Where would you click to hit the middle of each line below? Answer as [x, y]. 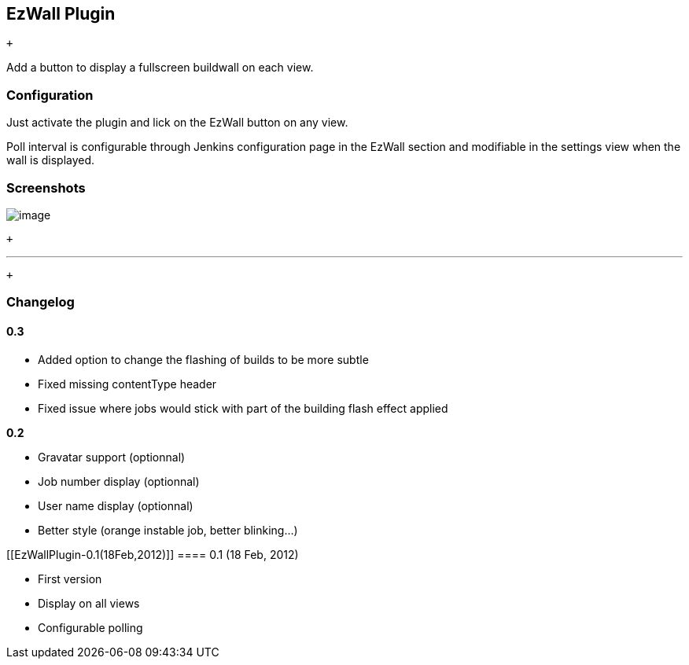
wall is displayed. [51, 160]
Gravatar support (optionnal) [112, 457]
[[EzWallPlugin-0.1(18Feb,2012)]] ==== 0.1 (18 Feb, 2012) [153, 554]
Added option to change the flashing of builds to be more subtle [203, 359]
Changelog [41, 302]
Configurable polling [90, 627]
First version [70, 579]
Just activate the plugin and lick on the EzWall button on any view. [177, 123]
